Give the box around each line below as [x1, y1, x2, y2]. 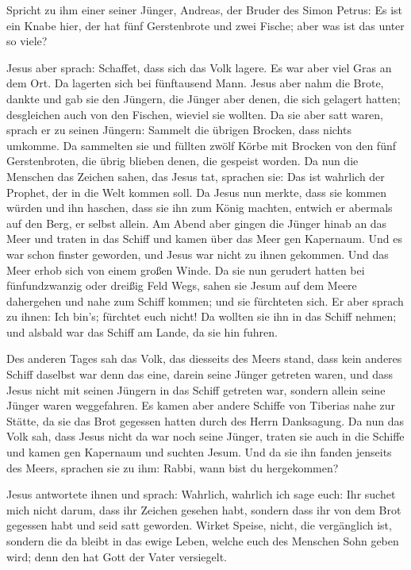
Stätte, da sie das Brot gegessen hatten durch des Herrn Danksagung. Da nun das [6, 412, 404, 429]
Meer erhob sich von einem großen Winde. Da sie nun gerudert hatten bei [6, 261, 365, 278]
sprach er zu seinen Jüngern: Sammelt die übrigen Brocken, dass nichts [6, 121, 351, 138]
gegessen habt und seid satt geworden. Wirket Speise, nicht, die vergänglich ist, [6, 517, 392, 533]
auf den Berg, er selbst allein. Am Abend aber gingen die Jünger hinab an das [6, 214, 387, 231]
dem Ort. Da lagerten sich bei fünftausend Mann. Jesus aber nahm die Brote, [6, 75, 384, 91]
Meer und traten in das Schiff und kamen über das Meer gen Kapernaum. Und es [6, 230, 402, 247]
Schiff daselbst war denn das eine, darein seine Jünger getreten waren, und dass [6, 366, 393, 383]
